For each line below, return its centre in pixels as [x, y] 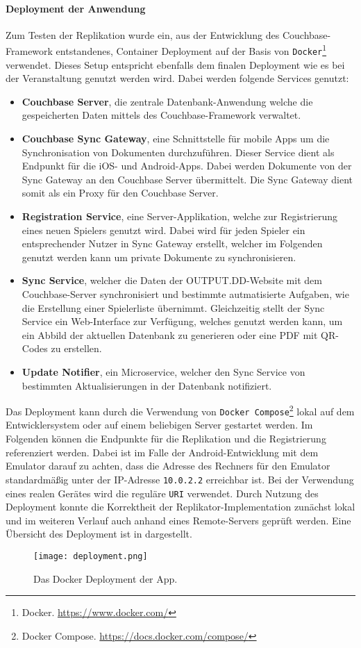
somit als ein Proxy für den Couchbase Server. [120, 193]
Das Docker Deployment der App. [106, 578]
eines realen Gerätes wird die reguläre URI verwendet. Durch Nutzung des [162, 493]
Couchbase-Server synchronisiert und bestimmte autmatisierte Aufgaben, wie [185, 294]
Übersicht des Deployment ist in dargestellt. [99, 534]
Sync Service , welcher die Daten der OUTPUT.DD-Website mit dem [172, 280]
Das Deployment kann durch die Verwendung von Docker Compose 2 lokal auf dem [180, 410]
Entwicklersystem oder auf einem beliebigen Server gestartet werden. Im [159, 425]
